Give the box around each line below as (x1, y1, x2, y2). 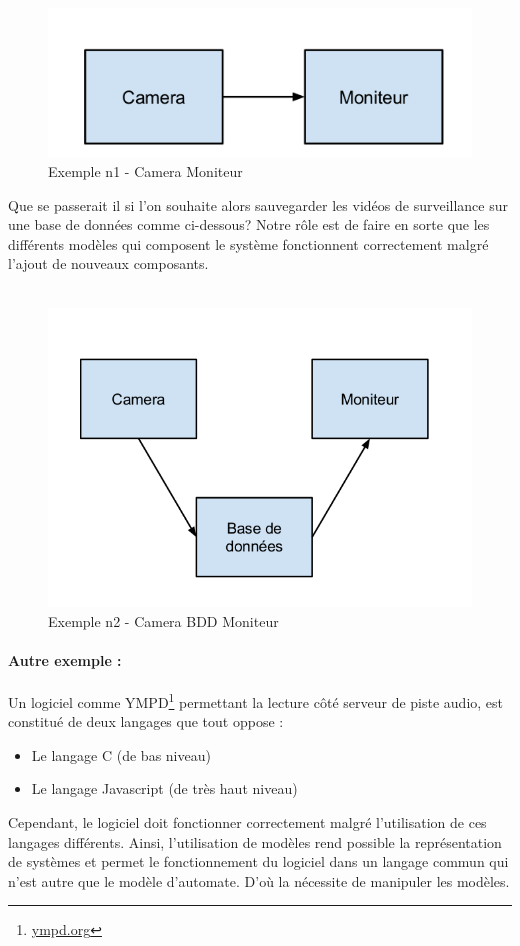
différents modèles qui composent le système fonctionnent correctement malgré (8, 233, 489, 254)
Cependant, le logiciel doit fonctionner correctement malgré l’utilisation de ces (8, 812, 487, 833)
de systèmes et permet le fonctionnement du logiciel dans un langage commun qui (8, 851, 509, 872)
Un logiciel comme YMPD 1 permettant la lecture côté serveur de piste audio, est (8, 689, 504, 712)
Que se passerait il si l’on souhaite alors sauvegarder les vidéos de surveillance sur (8, 194, 508, 215)
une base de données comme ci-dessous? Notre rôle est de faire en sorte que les (8, 214, 490, 235)
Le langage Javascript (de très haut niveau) (31, 778, 298, 799)
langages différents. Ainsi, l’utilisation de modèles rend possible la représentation (8, 831, 502, 852)
